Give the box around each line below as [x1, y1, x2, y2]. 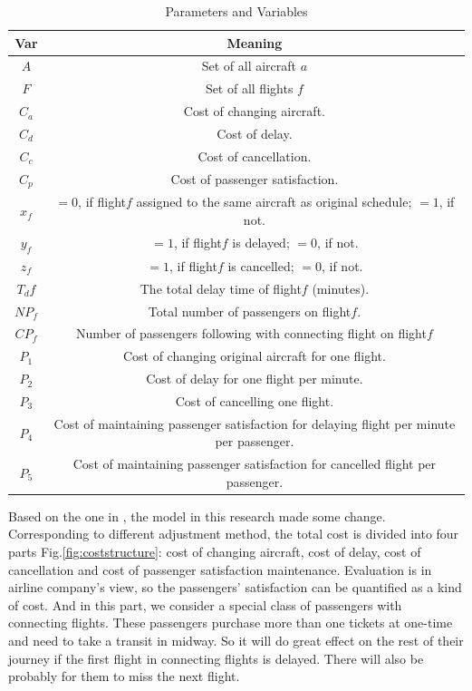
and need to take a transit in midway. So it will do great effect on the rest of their [8, 631, 464, 650]
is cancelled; [227, 256, 294, 275]
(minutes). [312, 278, 370, 297]
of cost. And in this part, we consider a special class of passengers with [8, 595, 402, 614]
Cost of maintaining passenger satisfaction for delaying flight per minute [53, 414, 456, 433]
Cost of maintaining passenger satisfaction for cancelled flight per [72, 454, 437, 473]
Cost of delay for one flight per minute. [146, 369, 363, 388]
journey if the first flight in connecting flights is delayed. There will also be [8, 648, 424, 667]
